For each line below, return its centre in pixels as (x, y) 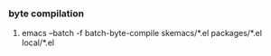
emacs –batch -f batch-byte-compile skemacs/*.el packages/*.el (142, 33)
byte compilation (47, 14)
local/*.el (38, 42)
